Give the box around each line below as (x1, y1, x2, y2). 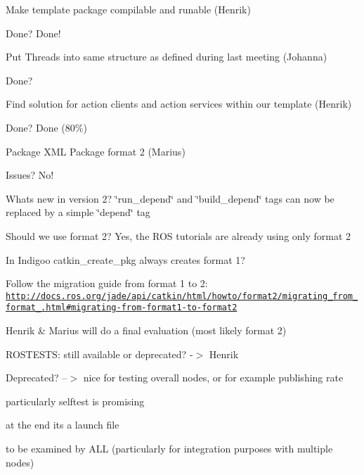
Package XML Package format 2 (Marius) (6, 144, 186, 158)
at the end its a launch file (6, 417, 119, 432)
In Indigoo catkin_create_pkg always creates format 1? (6, 252, 245, 267)
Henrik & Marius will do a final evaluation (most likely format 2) (6, 323, 287, 338)
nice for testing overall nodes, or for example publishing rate (83, 370, 344, 385)
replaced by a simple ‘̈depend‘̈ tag (6, 205, 150, 220)
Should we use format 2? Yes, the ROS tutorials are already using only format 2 (6, 228, 351, 243)
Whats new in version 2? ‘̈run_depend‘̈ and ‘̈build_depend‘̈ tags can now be (6, 191, 334, 205)
